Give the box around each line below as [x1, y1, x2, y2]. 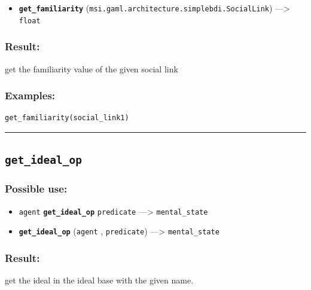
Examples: [5, 88, 56, 103]
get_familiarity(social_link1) [5, 114, 129, 123]
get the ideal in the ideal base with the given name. [5, 274, 194, 286]
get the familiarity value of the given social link [5, 62, 178, 75]
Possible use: [5, 181, 68, 196]
